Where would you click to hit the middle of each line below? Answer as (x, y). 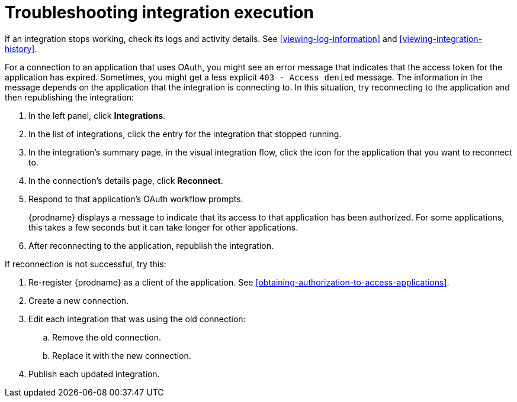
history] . (21, 48)
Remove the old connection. (107, 337)
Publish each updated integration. (94, 374)
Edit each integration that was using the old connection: (137, 319)
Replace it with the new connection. (122, 355)
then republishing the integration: (70, 97)
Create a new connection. (79, 300)
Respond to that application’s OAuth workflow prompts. (136, 199)
